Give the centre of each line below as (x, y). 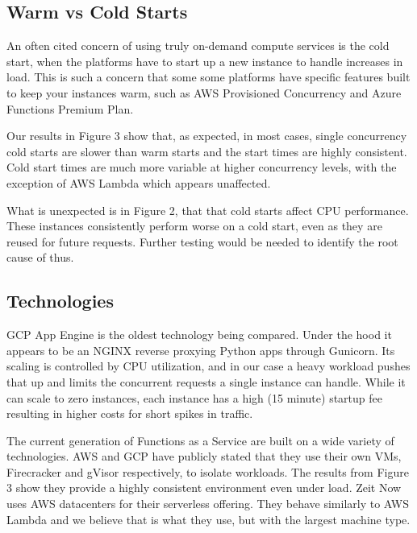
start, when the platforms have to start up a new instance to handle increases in (205, 61)
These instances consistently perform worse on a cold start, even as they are (194, 226)
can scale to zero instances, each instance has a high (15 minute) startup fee (194, 397)
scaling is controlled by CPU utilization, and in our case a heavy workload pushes (208, 366)
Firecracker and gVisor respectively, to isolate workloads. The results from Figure (208, 471)
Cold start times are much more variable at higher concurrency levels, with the (202, 167)
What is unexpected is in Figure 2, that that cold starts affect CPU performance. (208, 210)
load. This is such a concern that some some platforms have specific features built (208, 77)
